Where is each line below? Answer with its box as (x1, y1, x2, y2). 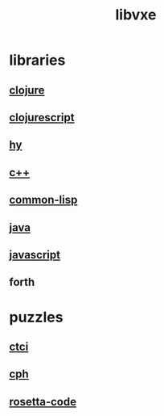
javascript (9, 248, 61, 262)
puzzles (9, 308, 64, 326)
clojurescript (9, 111, 75, 124)
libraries (9, 51, 66, 69)
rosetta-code (9, 394, 77, 409)
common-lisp (9, 193, 78, 207)
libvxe (115, 6, 157, 24)
